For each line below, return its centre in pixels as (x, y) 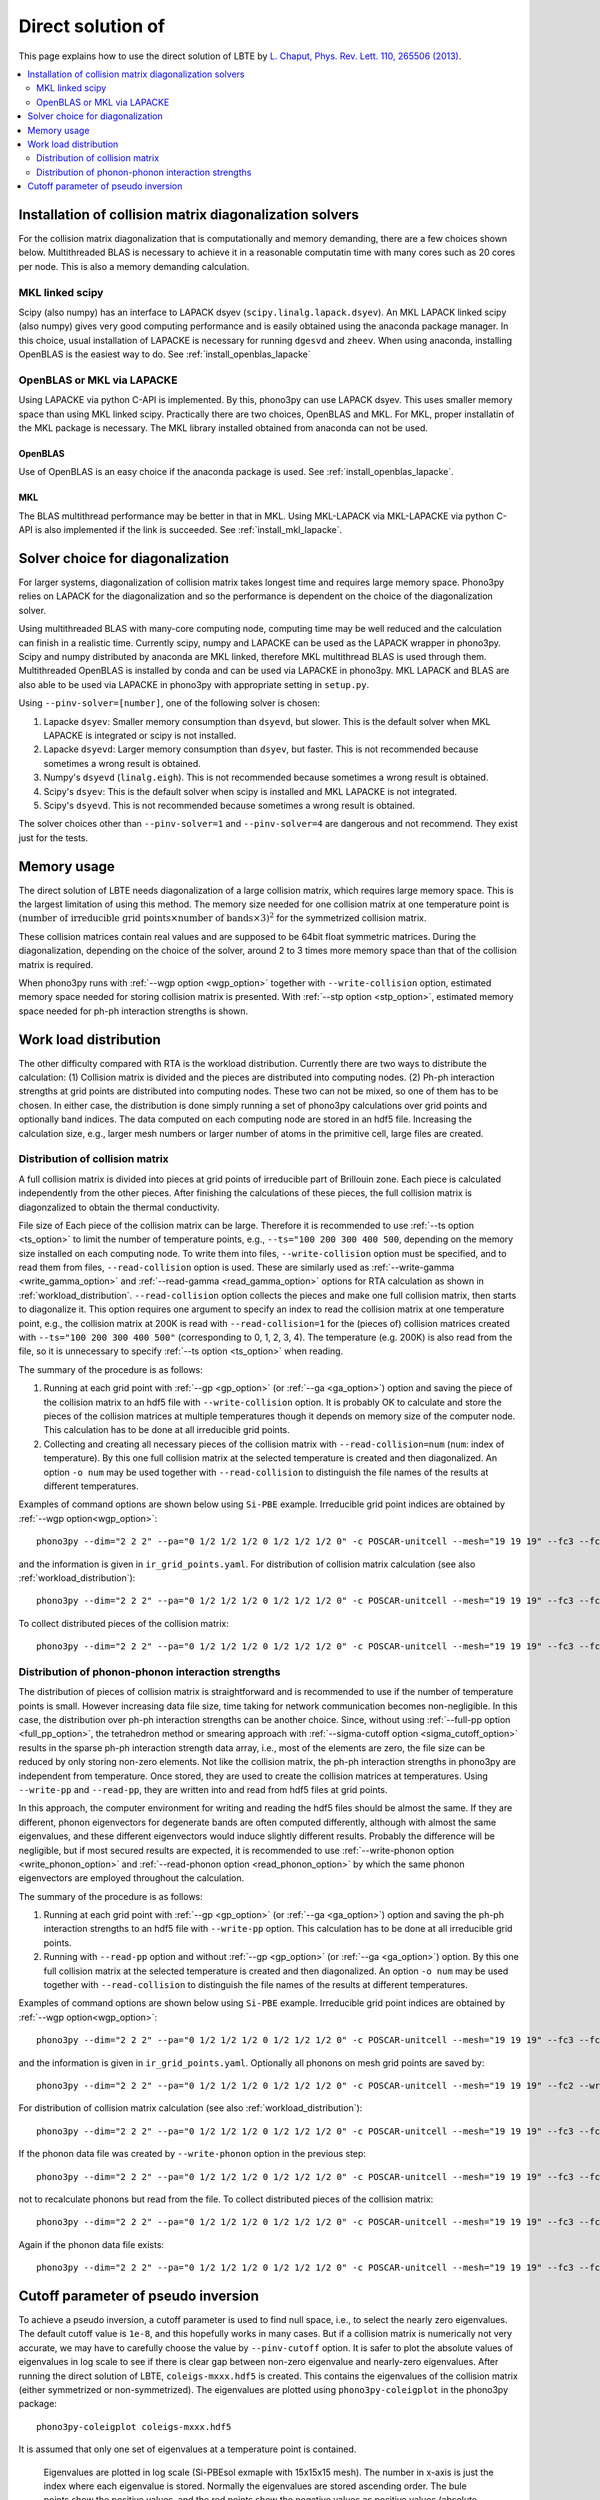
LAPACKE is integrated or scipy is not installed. (140, 735)
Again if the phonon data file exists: (91, 2244)
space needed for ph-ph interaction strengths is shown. (133, 1011)
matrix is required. (56, 964)
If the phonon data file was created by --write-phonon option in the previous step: (192, 2154)
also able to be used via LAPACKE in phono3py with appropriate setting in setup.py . (194, 684)
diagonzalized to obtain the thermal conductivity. (119, 1207)
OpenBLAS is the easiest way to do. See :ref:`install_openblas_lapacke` (164, 354)
